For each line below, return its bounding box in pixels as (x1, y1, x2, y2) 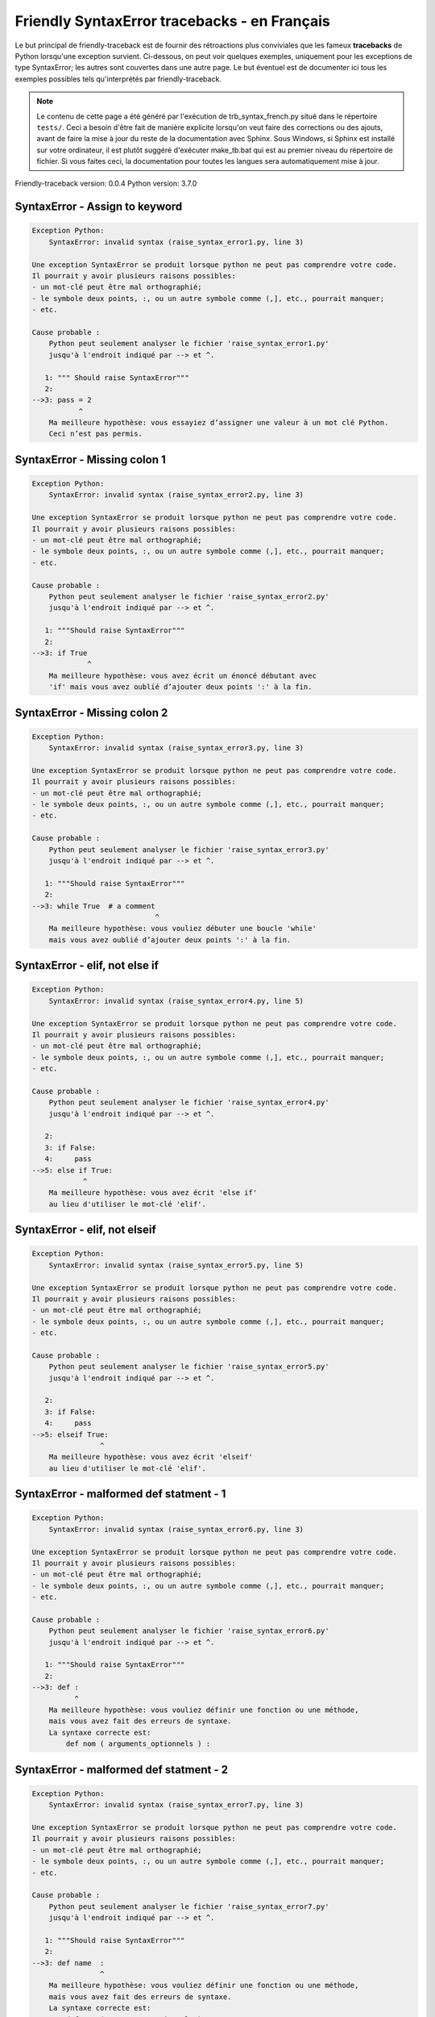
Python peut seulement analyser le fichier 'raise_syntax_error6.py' (48, 1627, 329, 1635)
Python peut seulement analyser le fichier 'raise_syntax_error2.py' (48, 591, 329, 601)
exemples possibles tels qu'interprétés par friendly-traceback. (14, 73, 222, 84)
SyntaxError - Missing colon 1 (14, 453, 167, 466)
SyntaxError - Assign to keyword (14, 200, 183, 214)
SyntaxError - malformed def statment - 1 (14, 1487, 226, 1501)
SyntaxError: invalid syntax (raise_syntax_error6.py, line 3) (48, 1525, 304, 1534)
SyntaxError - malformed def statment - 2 (14, 1763, 229, 1777)
